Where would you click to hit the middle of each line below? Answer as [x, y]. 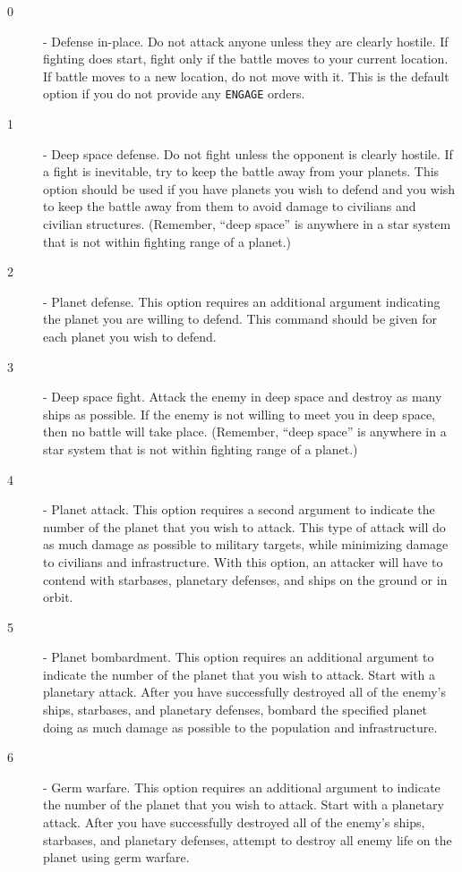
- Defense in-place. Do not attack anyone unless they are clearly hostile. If [246, 41]
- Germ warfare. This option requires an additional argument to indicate [242, 787]
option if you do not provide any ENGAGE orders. [174, 93]
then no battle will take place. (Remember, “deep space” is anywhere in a [245, 432]
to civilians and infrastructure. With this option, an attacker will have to [243, 561]
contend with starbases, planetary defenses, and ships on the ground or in [245, 579]
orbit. [58, 597]
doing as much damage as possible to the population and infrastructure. [240, 727]
